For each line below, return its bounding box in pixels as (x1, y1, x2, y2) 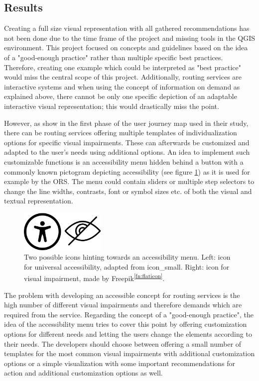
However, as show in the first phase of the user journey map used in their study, (4, 117, 249, 128)
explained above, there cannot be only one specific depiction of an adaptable (4, 91, 237, 101)
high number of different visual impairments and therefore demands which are (4, 299, 242, 310)
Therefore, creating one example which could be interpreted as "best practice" (4, 62, 241, 72)
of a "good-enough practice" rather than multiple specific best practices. (4, 52, 223, 62)
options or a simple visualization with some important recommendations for (4, 358, 236, 368)
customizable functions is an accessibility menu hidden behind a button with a (4, 156, 244, 167)
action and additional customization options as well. (4, 368, 163, 378)
